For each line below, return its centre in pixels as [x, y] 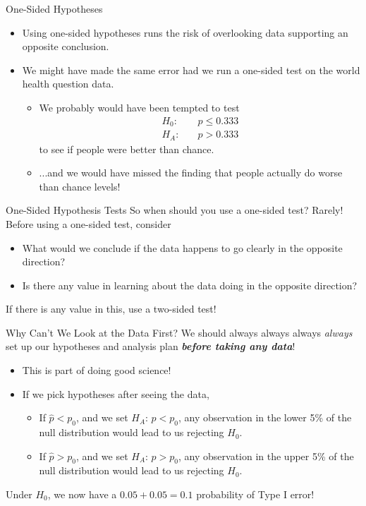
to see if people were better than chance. [127, 149]
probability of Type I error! [255, 494]
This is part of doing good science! [97, 370]
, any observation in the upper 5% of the [266, 456]
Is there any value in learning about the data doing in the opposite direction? [190, 285]
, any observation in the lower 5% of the [265, 417]
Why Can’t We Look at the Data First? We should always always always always [179, 332]
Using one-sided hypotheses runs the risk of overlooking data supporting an [185, 32]
